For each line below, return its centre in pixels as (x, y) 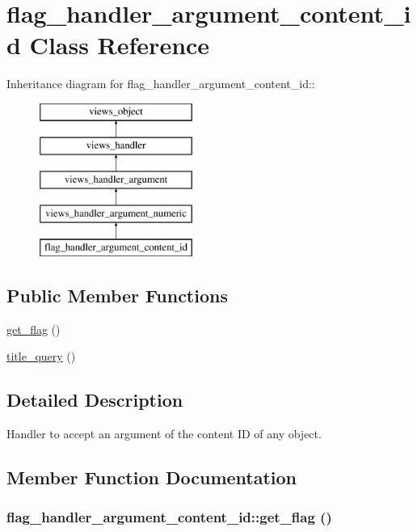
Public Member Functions (117, 295)
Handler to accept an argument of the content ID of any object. (164, 434)
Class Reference (120, 45)
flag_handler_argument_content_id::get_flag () (169, 517)
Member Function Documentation (152, 477)
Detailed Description (95, 400)
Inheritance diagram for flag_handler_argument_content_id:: (161, 84)
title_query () (41, 356)
